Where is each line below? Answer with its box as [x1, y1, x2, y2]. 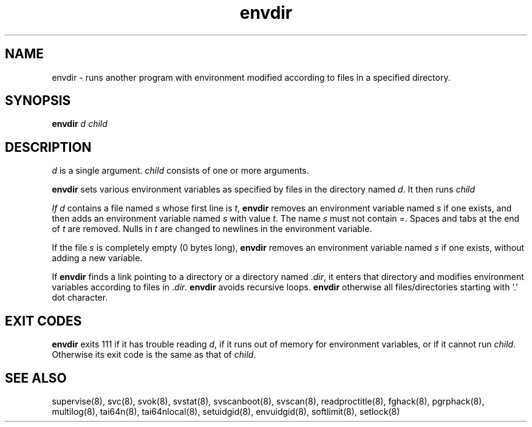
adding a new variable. [52, 253, 143, 264]
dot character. [52, 292, 108, 303]
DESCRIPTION [5, 139, 92, 155]
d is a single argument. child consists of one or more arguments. [52, 165, 309, 176]
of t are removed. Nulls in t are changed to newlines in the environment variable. [52, 224, 372, 234]
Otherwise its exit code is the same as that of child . [52, 349, 256, 360]
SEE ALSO [5, 370, 67, 386]
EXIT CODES [5, 313, 82, 329]
